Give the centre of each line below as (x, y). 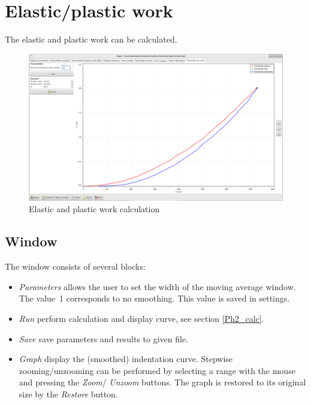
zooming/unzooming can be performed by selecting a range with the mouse (157, 370)
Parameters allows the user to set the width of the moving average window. (157, 286)
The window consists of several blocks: (75, 266)
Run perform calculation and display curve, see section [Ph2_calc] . (141, 319)
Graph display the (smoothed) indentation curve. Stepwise (126, 359)
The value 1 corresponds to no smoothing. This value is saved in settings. (154, 298)
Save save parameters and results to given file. (104, 338)
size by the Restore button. (68, 394)
